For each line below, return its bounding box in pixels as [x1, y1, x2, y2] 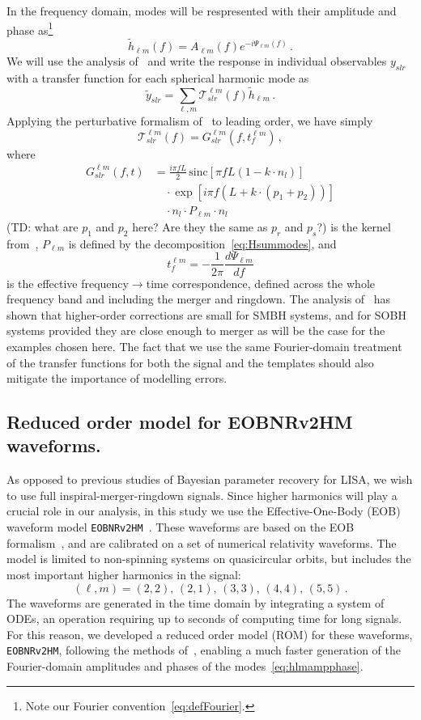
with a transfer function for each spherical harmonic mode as [6, 69, 309, 86]
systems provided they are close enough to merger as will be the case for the [6, 322, 385, 339]
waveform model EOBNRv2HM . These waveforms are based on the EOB [6, 519, 355, 536]
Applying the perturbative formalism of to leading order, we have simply [6, 112, 373, 129]
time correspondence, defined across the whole [146, 274, 375, 291]
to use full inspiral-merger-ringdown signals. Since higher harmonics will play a [6, 486, 398, 503]
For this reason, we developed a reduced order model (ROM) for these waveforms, [6, 625, 413, 642]
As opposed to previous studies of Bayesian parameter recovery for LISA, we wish [6, 471, 413, 488]
